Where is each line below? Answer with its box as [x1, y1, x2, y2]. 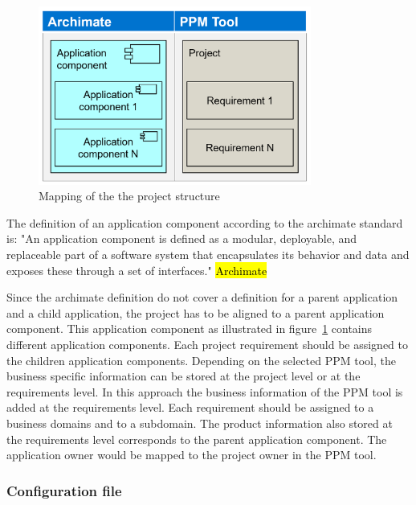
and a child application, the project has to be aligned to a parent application [6, 304, 385, 321]
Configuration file [6, 480, 122, 500]
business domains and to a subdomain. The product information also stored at [6, 414, 393, 431]
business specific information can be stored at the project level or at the [6, 367, 361, 384]
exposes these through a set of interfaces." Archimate [6, 261, 267, 278]
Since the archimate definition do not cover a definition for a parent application [6, 289, 398, 306]
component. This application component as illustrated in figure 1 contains [6, 320, 373, 337]
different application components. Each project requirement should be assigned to [6, 335, 409, 352]
